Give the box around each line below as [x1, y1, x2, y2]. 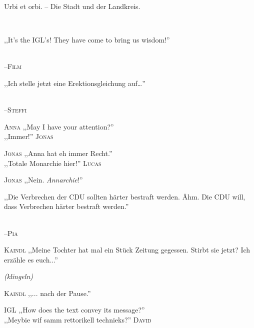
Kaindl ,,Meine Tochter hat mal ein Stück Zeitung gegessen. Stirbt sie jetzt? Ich [4, 244, 250, 255]
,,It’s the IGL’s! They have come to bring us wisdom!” [4, 34, 170, 45]
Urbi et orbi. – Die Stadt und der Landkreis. [4, 1, 140, 11]
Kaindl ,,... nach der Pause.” [4, 287, 91, 298]
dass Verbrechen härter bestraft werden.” [4, 201, 129, 211]
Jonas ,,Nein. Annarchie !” [4, 174, 83, 185]
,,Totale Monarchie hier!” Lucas [4, 157, 101, 168]
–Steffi [4, 104, 27, 115]
